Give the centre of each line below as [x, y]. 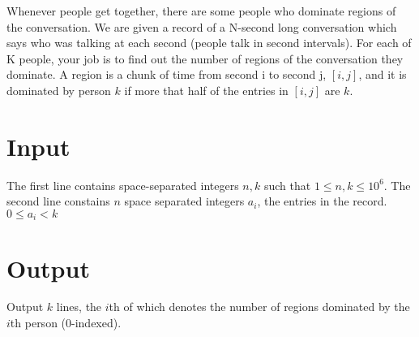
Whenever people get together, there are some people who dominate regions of [201, 11]
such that [287, 185]
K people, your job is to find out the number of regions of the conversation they [205, 58]
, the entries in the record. [322, 201]
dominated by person [59, 90]
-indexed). [96, 323]
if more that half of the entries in [206, 90]
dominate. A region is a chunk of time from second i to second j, [167, 74]
